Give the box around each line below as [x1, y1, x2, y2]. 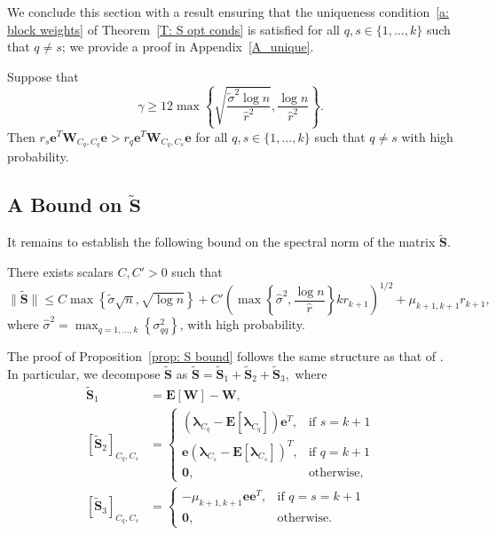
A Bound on [7, 191, 122, 218]
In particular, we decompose [7, 364, 161, 382]
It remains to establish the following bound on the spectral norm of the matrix [7, 232, 436, 251]
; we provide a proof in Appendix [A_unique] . [61, 37, 314, 56]
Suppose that [7, 67, 79, 85]
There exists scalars [7, 263, 114, 281]
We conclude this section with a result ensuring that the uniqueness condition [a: [7, 3, 449, 20]
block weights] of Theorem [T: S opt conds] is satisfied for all [7, 20, 340, 38]
